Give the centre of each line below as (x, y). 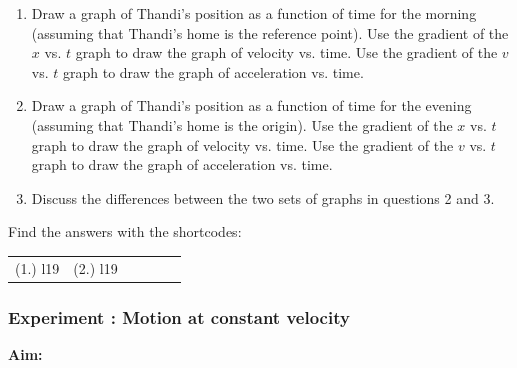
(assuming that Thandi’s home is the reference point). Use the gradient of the (270, 32)
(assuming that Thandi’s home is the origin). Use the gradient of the (242, 124)
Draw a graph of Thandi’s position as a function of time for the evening (251, 105)
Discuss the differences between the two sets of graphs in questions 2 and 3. (263, 197)
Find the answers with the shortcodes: (125, 231)
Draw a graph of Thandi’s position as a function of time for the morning (254, 13)
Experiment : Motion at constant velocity (179, 316)
